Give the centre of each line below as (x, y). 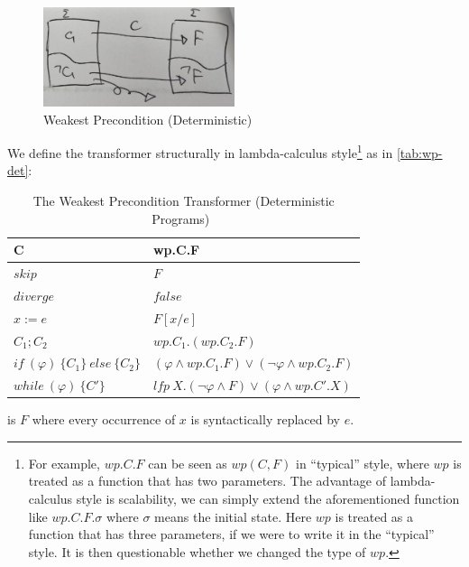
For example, (64, 463)
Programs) (181, 218)
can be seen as (188, 463)
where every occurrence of (104, 419)
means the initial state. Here (233, 516)
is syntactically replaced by (265, 419)
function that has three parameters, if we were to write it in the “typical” (231, 534)
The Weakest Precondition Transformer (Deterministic (184, 200)
